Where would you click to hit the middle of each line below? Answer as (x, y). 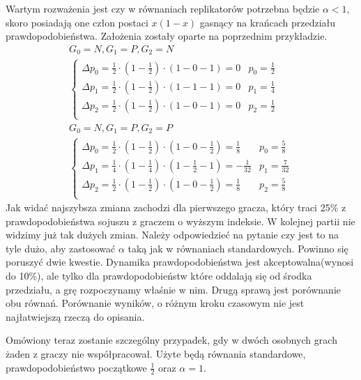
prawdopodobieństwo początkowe (76, 367)
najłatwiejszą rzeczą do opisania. (75, 316)
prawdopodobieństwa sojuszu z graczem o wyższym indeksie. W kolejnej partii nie (180, 221)
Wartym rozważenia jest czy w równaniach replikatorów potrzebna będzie (163, 8)
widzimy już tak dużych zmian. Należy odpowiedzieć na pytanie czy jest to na (172, 235)
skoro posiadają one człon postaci (77, 22)
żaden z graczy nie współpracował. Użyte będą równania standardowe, (156, 353)
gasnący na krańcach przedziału (268, 22)
